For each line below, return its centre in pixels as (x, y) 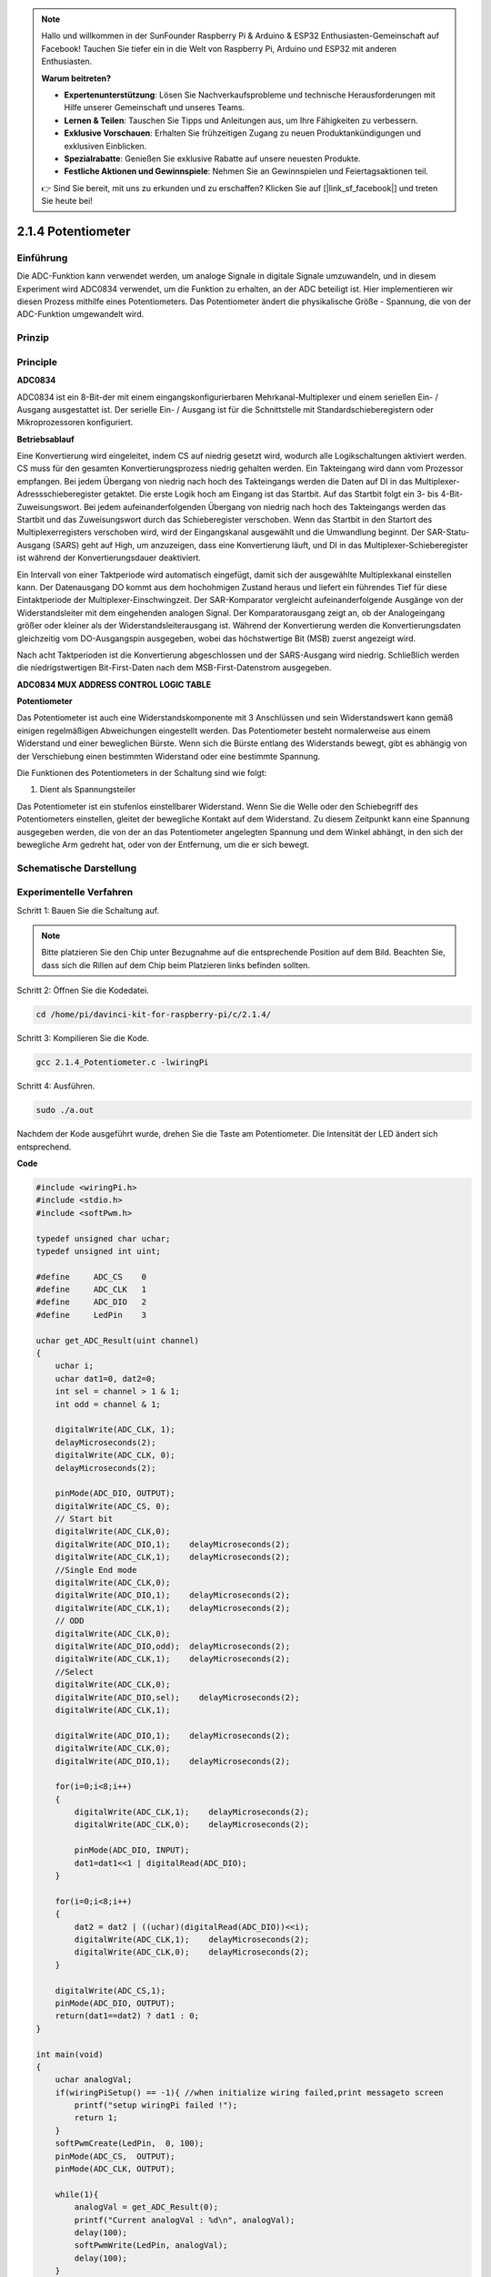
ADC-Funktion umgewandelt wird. (80, 314)
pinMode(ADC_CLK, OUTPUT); (115, 2169)
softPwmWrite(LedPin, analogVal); (151, 2246)
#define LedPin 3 (91, 1315)
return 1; (96, 2118)
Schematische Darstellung (76, 868)
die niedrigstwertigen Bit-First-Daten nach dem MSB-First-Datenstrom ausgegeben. (174, 668)
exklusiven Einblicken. (105, 146)
